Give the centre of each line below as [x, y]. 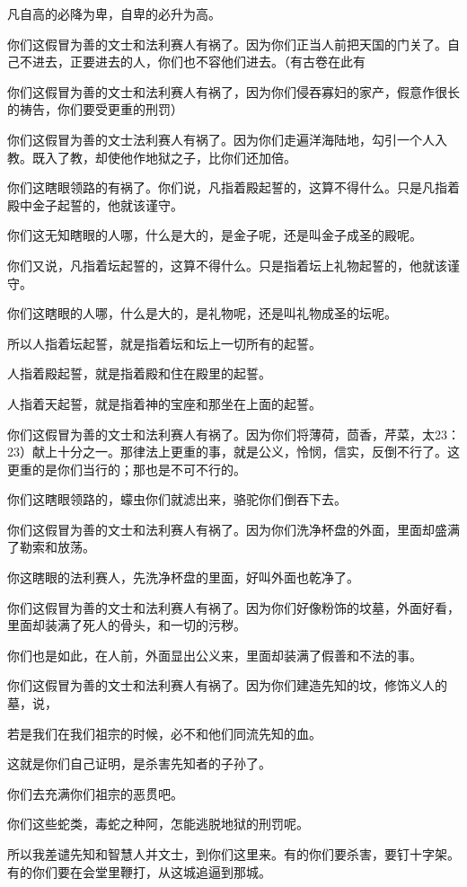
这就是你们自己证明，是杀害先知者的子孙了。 [139, 763]
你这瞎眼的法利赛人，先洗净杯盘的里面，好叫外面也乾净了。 [183, 577]
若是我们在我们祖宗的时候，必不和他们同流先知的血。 [164, 733]
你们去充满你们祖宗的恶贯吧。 [95, 793]
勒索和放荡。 [57, 547]
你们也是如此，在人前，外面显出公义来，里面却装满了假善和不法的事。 [215, 655]
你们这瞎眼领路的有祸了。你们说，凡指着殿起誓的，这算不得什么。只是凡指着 [233, 187]
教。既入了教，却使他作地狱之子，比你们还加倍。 [152, 157]
